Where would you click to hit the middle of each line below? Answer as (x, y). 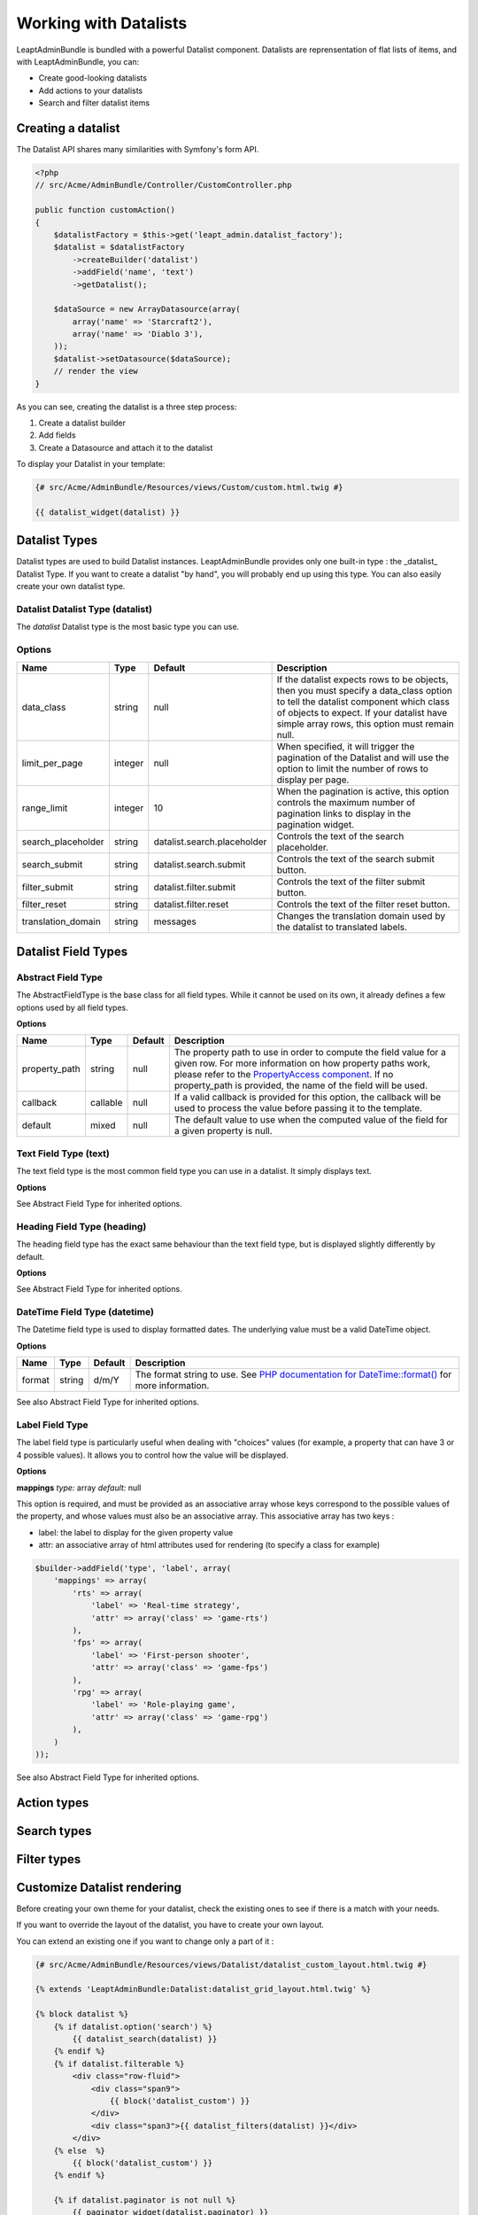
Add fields (57, 435)
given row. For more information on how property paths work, (302, 1063)
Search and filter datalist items (94, 103)
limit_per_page (52, 763)
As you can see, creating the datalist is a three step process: (127, 407)
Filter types (49, 1859)
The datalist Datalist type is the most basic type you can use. (128, 627)
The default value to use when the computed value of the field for (311, 1120)
